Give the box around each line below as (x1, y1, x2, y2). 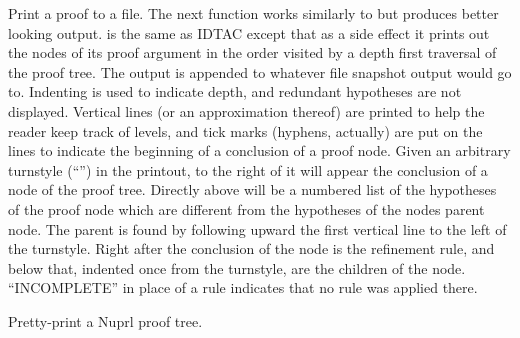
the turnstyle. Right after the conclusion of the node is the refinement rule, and (8, 238, 495, 259)
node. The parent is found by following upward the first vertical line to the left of (8, 218, 507, 239)
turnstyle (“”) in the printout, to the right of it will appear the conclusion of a (8, 159, 488, 180)
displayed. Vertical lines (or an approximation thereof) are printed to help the (8, 100, 485, 121)
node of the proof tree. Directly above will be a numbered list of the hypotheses (8, 179, 497, 200)
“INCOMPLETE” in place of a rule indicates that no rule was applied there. (8, 277, 478, 298)
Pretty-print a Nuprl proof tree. (8, 310, 203, 331)
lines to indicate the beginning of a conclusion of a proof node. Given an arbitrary (8, 140, 511, 161)
